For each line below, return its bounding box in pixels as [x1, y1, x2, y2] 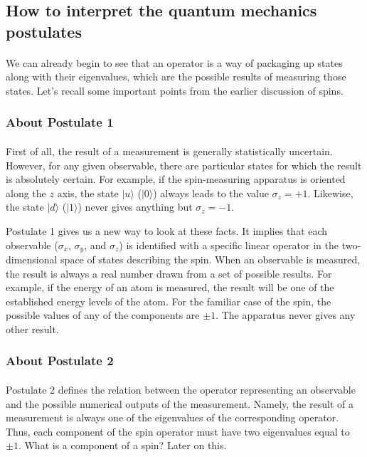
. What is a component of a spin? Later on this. [18, 438, 227, 453]
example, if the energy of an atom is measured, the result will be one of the [6, 280, 334, 295]
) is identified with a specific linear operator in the [119, 237, 339, 252]
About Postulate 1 [6, 113, 114, 131]
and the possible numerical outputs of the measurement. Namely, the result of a [6, 396, 353, 411]
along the [6, 185, 46, 200]
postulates [6, 20, 82, 42]
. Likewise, [307, 185, 353, 200]
